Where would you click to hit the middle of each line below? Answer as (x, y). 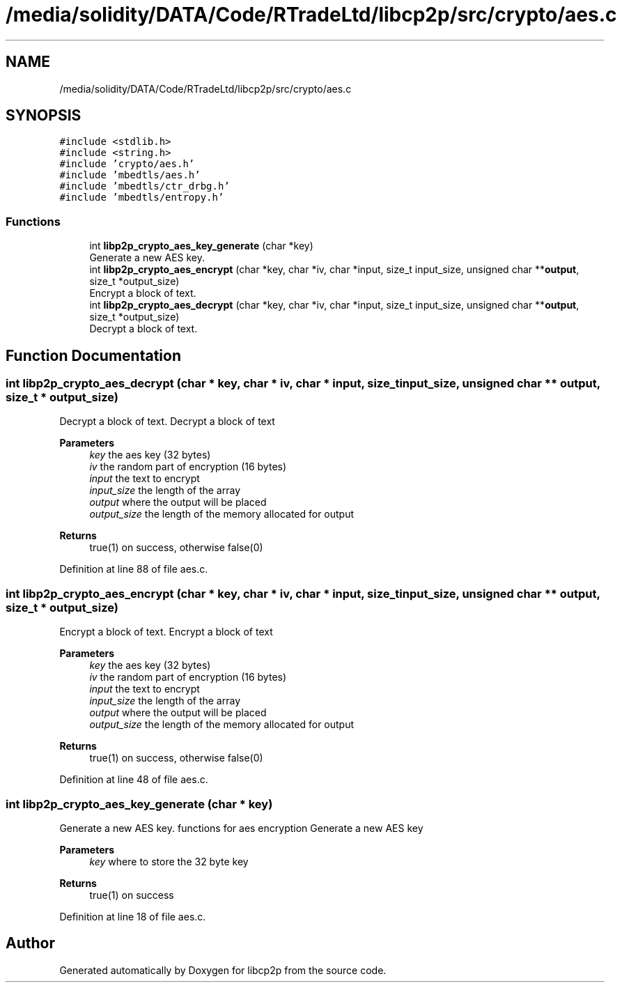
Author (30, 943)
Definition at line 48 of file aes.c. (134, 780)
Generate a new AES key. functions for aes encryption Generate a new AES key (241, 828)
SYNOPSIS (44, 116)
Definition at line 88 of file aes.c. (134, 569)
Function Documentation (93, 355)
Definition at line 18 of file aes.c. (133, 916)
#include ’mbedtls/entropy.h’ (142, 198)
